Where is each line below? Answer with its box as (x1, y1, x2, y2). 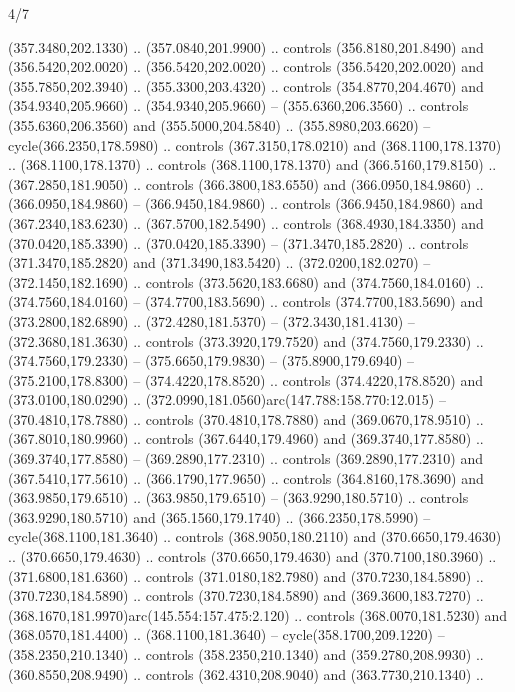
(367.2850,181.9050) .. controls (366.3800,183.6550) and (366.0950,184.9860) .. (8, 173, 484, 194)
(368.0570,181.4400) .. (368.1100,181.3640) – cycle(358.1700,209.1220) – (8, 624, 445, 645)
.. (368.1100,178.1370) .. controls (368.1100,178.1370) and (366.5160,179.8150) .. (8, 154, 497, 175)
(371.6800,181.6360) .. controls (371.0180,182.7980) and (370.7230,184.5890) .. (8, 565, 484, 586)
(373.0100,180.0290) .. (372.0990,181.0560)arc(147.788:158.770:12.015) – (8, 389, 446, 410)
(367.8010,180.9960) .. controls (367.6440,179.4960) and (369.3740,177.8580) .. (8, 428, 484, 449)
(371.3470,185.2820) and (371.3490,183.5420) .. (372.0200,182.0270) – (8, 252, 431, 273)
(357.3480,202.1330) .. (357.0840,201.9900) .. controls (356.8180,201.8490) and (8, 36, 484, 57)
